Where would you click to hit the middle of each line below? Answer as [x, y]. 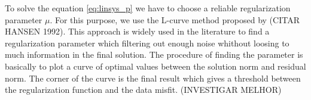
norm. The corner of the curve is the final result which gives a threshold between [153, 78]
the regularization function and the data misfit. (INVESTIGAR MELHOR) [143, 90]
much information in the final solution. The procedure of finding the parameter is [154, 54]
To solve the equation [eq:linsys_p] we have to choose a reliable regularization [148, 8]
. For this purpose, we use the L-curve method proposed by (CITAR [175, 19]
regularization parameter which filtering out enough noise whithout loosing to [147, 43]
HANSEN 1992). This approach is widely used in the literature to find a [137, 31]
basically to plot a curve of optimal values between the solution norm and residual [155, 66]
